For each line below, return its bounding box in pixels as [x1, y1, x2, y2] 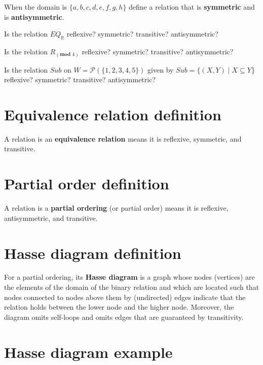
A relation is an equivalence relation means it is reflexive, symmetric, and [4, 133, 242, 144]
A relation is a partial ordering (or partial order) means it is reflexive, [4, 203, 229, 213]
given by [147, 64, 174, 75]
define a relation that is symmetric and [129, 2, 255, 12]
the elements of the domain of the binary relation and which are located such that [4, 282, 259, 292]
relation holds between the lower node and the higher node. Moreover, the [4, 302, 234, 312]
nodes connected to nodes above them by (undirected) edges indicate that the [4, 291, 246, 302]
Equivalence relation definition [4, 104, 221, 124]
